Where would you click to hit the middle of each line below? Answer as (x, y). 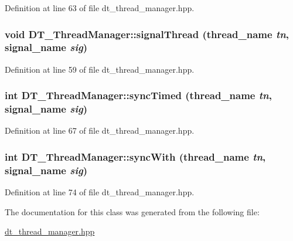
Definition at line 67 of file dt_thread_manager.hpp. (100, 130)
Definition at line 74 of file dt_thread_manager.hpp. (100, 192)
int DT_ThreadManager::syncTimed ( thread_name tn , (138, 95)
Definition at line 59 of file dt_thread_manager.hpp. (100, 69)
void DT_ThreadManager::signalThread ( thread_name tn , (147, 34)
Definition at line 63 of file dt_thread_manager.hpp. (100, 8)
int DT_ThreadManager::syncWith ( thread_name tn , (135, 156)
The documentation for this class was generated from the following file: (132, 211)
